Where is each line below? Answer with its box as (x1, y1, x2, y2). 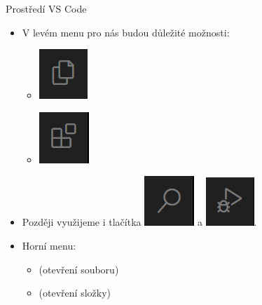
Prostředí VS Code (6, 1, 87, 15)
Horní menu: (22, 238, 76, 252)
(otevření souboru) (39, 262, 119, 276)
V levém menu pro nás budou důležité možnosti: (22, 25, 230, 39)
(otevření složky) (39, 285, 111, 300)
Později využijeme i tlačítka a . (22, 215, 257, 229)
